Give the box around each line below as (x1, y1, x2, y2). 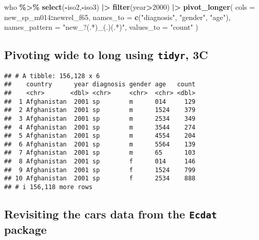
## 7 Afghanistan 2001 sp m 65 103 (4, 149, 196, 157)
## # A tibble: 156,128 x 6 (4, 72, 100, 80)
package (4, 221, 47, 237)
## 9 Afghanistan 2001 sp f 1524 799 (4, 166, 196, 174)
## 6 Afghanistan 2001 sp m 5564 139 (4, 140, 196, 148)
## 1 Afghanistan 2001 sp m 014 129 (4, 98, 196, 105)
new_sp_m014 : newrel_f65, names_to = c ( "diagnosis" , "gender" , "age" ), (4, 11, 231, 22)
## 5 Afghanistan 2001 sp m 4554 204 (4, 132, 196, 140)
